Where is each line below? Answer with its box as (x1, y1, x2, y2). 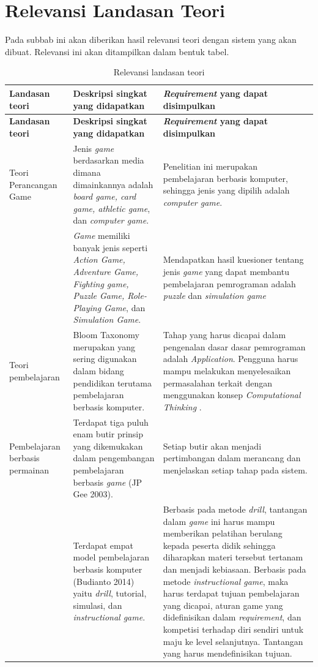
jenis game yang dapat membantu (163, 265, 289, 277)
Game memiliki (73, 229, 130, 242)
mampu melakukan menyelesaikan (163, 364, 291, 377)
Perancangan (9, 178, 57, 190)
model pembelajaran (73, 551, 150, 563)
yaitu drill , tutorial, (73, 587, 147, 600)
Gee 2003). (73, 488, 113, 500)
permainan (9, 463, 50, 476)
